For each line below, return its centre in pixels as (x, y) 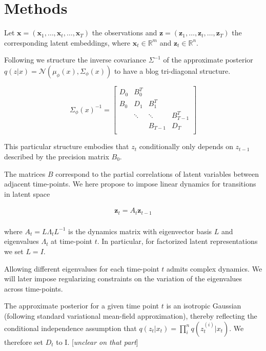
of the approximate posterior (208, 60)
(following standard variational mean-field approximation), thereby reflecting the (131, 316)
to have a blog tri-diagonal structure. (172, 70)
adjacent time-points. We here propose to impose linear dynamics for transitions (130, 184)
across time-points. (34, 288)
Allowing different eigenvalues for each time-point (82, 268)
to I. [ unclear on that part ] (97, 342)
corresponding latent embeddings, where (67, 42)
